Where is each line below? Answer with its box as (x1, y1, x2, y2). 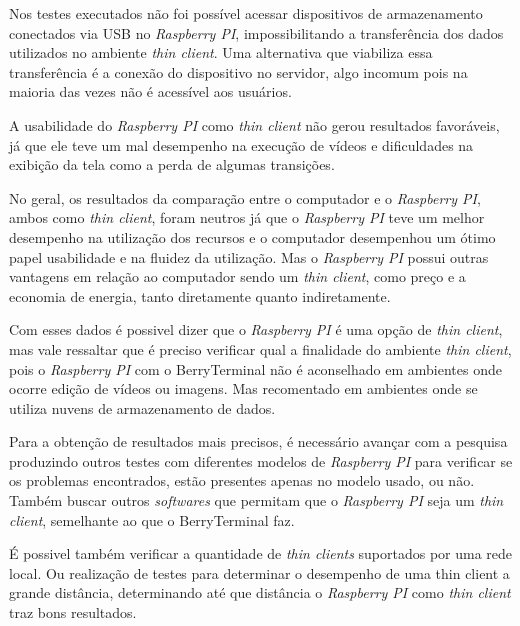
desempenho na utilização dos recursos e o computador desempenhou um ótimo (9, 226, 496, 247)
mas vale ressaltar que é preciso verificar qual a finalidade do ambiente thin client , (9, 338, 512, 359)
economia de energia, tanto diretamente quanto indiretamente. (9, 285, 391, 306)
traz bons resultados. (9, 602, 137, 623)
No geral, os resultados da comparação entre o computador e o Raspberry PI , (9, 187, 481, 208)
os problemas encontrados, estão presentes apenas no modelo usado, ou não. (9, 470, 475, 491)
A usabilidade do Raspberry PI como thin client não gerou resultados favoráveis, (9, 114, 500, 135)
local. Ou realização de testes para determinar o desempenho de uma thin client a (9, 562, 510, 583)
